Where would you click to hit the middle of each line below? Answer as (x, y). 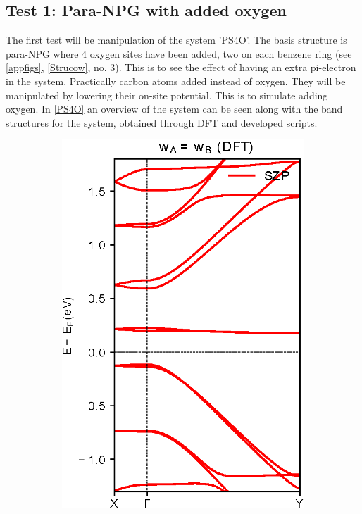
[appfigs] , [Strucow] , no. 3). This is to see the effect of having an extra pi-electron (181, 67)
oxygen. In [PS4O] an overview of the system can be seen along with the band (174, 109)
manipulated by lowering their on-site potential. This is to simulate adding (167, 95)
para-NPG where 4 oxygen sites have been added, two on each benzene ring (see (179, 53)
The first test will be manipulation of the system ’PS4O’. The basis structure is (176, 40)
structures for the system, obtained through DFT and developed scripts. (162, 122)
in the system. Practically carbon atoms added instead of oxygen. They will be (176, 81)
